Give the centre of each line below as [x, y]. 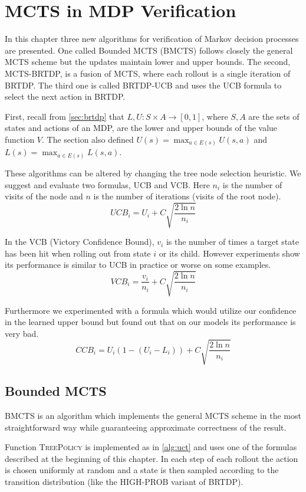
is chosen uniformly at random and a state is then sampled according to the [142, 470]
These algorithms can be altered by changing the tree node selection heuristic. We [153, 173]
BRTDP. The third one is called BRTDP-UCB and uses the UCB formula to [143, 85]
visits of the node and [44, 196]
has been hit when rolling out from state [78, 253]
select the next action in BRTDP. [65, 96]
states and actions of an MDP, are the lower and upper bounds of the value [141, 128]
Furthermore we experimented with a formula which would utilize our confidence [151, 310]
